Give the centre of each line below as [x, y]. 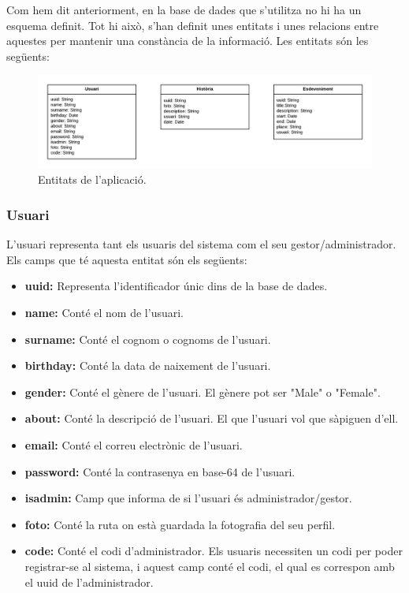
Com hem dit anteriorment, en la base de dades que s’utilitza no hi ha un [184, 9]
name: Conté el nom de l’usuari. [104, 312]
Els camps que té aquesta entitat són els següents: [127, 259]
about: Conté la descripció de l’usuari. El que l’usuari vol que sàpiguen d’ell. [212, 418]
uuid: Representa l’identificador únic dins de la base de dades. [176, 286]
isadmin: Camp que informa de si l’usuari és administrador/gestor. [188, 498]
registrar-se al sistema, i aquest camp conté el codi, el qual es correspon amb [210, 566]
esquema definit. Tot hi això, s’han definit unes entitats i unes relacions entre [193, 25]
